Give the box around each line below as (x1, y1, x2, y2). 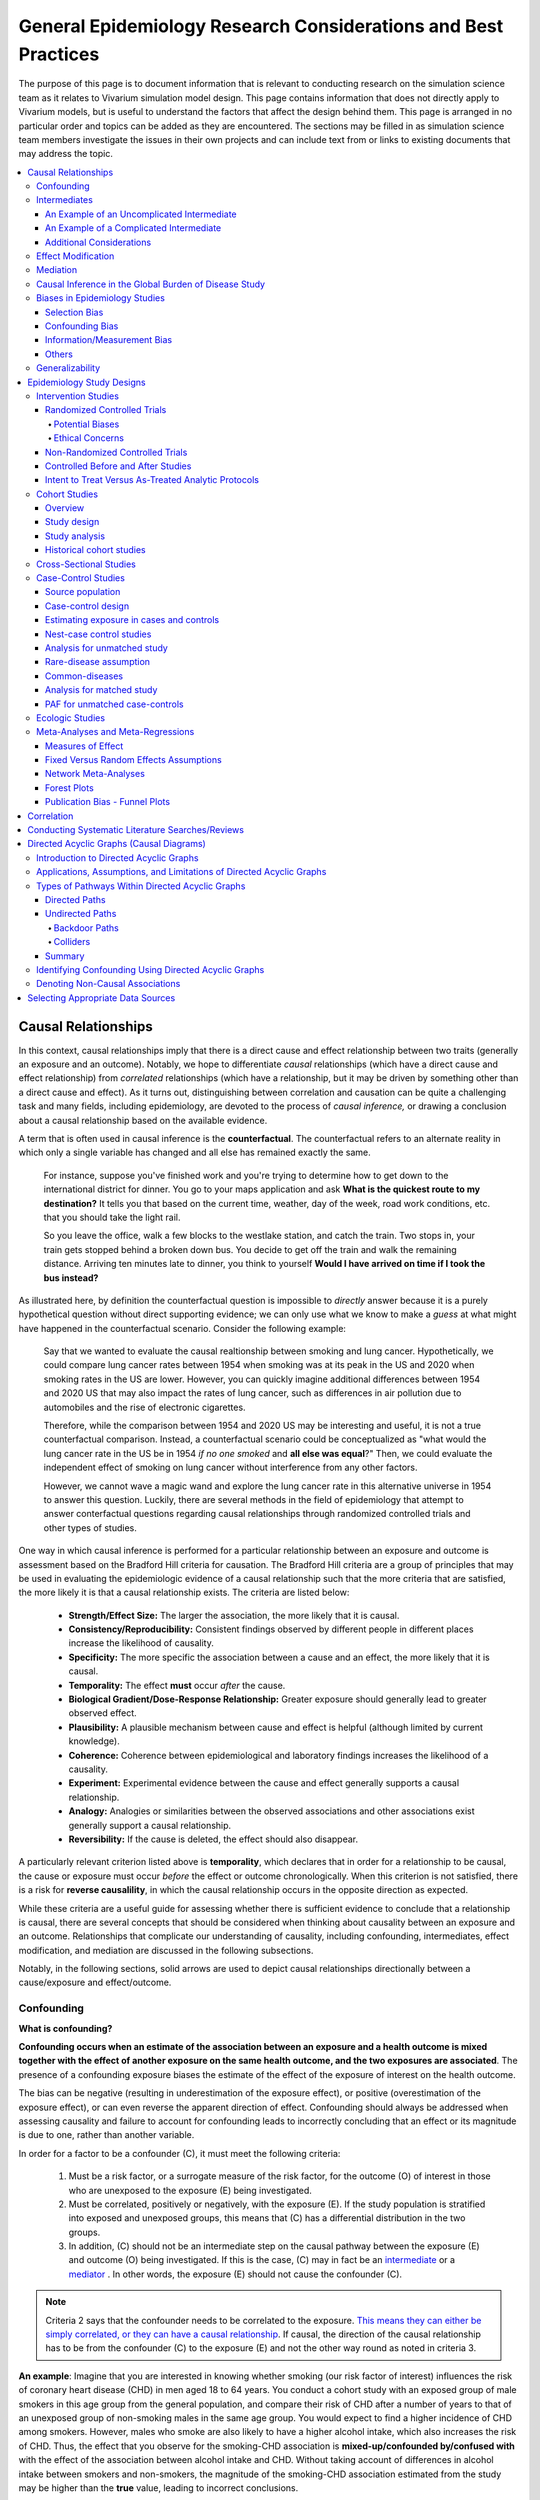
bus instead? (43, 1271, 99, 1284)
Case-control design (45, 600, 130, 612)
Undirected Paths (45, 908, 117, 920)
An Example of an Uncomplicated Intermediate (45, 208, 237, 220)
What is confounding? (18, 2022, 113, 2034)
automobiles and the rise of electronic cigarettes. (43, 1401, 246, 1413)
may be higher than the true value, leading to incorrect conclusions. (18, 2481, 299, 2494)
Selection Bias (45, 306, 104, 318)
